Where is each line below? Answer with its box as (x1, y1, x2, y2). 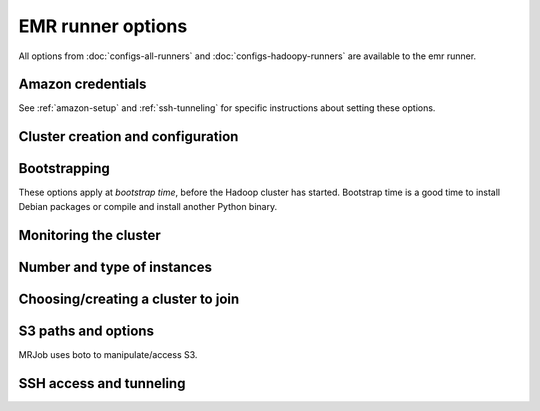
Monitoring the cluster (18, 226, 161, 244)
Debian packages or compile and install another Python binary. (18, 200, 278, 212)
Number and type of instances (18, 258, 212, 275)
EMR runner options (18, 15, 188, 37)
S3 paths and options (18, 322, 155, 339)
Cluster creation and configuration (18, 128, 239, 145)
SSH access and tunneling (18, 375, 186, 392)
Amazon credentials (18, 76, 147, 93)
